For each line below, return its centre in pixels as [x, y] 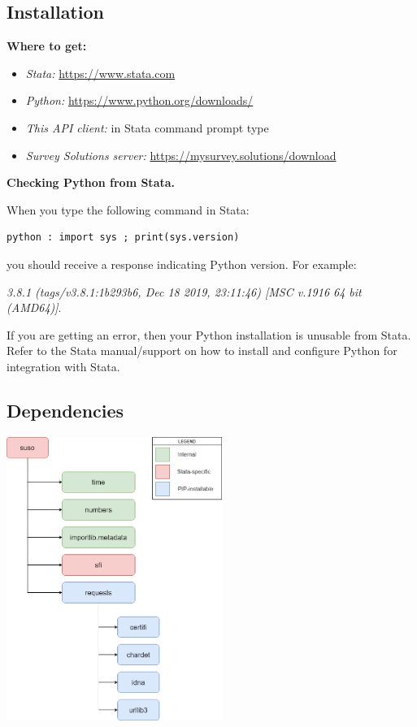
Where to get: [47, 46]
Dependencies [65, 410]
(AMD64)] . [34, 307]
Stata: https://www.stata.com [100, 73]
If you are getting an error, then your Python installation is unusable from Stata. [209, 334]
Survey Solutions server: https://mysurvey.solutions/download [181, 155]
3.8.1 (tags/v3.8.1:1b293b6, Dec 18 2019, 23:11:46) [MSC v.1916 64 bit [184, 291]
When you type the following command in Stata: [128, 209]
